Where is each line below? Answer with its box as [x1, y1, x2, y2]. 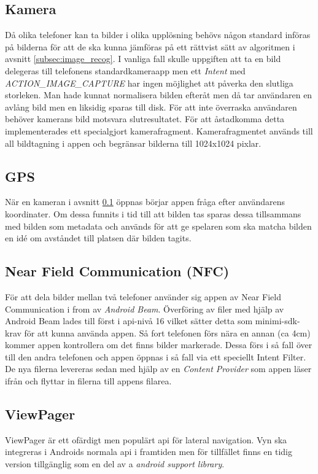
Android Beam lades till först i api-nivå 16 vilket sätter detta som [5, 314, 253, 327]
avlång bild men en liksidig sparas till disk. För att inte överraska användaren [5, 100, 297, 113]
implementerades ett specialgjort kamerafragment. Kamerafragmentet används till [5, 124, 313, 137]
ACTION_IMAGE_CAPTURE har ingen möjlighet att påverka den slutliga [5, 76, 293, 89]
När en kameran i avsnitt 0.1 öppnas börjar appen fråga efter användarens [5, 195, 285, 208]
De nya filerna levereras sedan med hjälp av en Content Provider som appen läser [5, 362, 312, 375]
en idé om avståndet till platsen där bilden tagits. [5, 231, 192, 244]
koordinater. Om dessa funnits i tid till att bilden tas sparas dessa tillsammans [5, 207, 301, 220]
